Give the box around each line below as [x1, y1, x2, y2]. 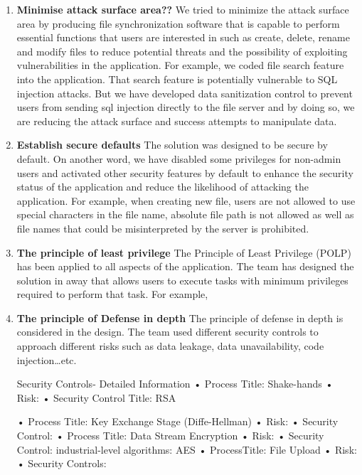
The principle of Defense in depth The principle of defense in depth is [16, 310, 344, 325]
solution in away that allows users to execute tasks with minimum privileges [16, 272, 348, 287]
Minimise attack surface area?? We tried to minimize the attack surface [16, 2, 349, 16]
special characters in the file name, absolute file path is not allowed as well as [16, 207, 354, 222]
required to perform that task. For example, [16, 287, 208, 301]
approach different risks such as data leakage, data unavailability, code [16, 338, 324, 353]
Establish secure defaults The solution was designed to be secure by [16, 137, 328, 152]
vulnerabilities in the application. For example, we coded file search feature [16, 58, 344, 73]
